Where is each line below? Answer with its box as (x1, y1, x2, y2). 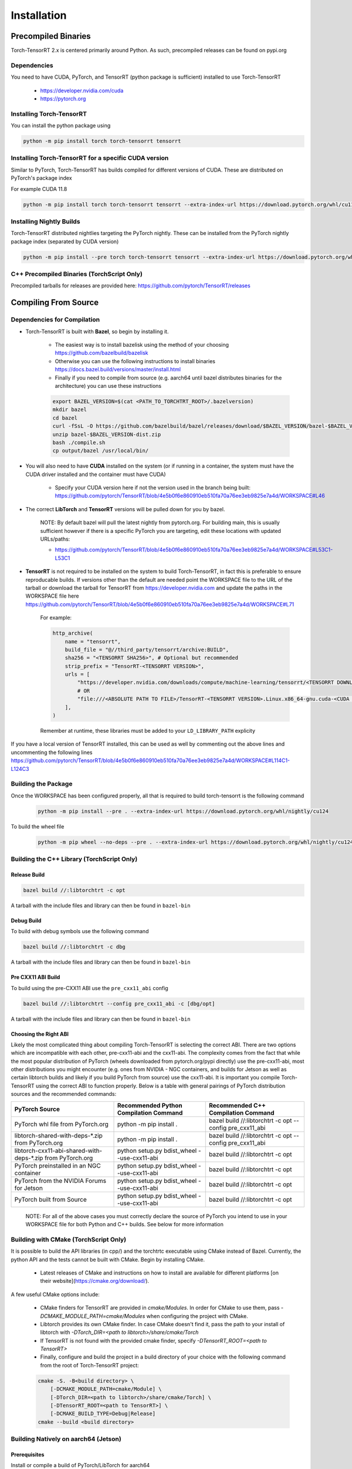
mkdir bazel (52, 406, 87, 413)
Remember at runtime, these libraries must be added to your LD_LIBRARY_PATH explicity (40, 727, 255, 734)
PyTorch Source (14, 1105, 60, 1113)
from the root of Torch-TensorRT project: (40, 1361, 139, 1369)
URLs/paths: (40, 535, 70, 542)
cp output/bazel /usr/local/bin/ (52, 447, 149, 454)
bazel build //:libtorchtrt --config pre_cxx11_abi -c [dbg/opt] (23, 1000, 215, 1007)
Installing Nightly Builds (11, 217, 80, 226)
